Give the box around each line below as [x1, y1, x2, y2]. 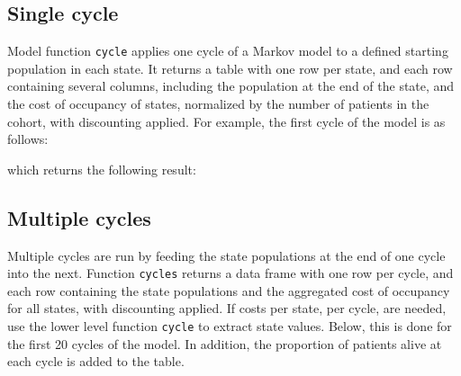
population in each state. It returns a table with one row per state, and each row [7, 58, 453, 77]
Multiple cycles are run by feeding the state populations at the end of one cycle [7, 246, 446, 264]
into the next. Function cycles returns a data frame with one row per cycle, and [7, 264, 454, 282]
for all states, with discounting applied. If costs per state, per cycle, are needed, [7, 299, 447, 318]
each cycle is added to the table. [7, 352, 185, 371]
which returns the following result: [7, 159, 196, 178]
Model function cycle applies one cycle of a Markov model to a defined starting [7, 41, 448, 60]
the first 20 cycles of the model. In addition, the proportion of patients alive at [7, 334, 442, 353]
